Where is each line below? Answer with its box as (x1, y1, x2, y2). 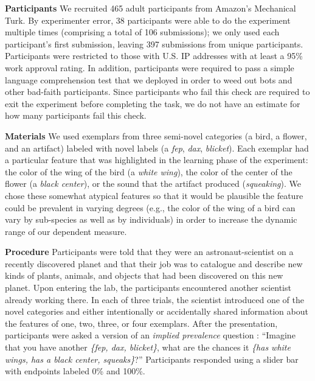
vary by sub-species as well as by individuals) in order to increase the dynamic (5, 213, 297, 226)
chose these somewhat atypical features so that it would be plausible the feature (5, 189, 303, 201)
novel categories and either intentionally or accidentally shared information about (5, 305, 308, 318)
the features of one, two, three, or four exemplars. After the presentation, (5, 316, 278, 329)
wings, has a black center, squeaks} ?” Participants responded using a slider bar (5, 352, 299, 365)
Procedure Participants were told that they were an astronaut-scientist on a (5, 245, 294, 258)
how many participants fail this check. (5, 109, 147, 122)
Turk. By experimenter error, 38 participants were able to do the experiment (5, 13, 291, 26)
